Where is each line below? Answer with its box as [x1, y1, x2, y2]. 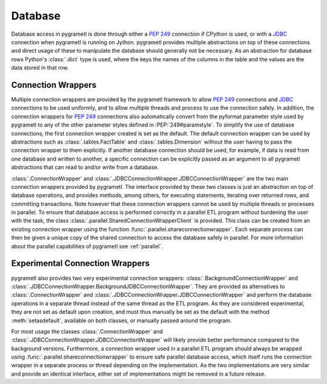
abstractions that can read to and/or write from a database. [11, 164, 159, 171]
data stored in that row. [11, 64, 69, 71]
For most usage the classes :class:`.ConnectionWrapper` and [11, 328, 163, 335]
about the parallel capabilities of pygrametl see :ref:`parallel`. [11, 242, 163, 250]
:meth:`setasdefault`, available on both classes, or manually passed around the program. [11, 317, 232, 324]
